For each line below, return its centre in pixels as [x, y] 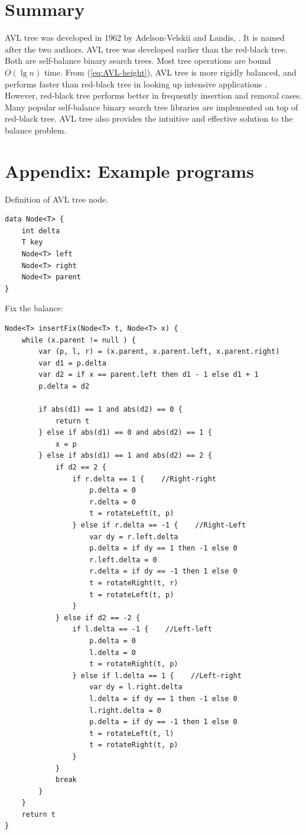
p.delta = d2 [64, 386]
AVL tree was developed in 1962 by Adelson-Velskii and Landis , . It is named [145, 38]
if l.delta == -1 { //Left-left [142, 629]
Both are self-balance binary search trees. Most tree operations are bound [138, 61]
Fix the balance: [34, 308]
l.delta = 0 [113, 652]
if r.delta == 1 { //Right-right [144, 479]
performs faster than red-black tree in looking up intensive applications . [136, 84]
